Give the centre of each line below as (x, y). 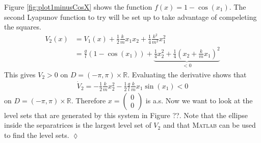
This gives (20, 74)
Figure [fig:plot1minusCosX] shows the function (78, 7)
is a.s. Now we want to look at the (199, 100)
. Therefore (88, 100)
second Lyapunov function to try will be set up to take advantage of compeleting (130, 17)
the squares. (23, 27)
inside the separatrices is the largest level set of (78, 125)
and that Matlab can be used (209, 125)
